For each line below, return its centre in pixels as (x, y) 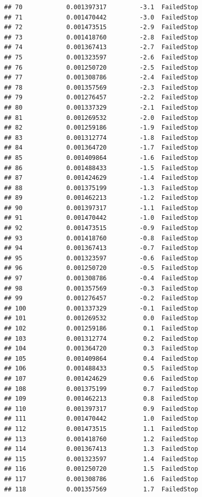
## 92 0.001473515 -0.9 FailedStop (101, 228)
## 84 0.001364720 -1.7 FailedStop (101, 148)
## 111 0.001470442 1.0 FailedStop (101, 419)
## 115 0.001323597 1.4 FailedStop (101, 459)
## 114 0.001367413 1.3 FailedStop (101, 449)
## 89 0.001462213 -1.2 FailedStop (101, 198)
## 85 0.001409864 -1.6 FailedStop (101, 158)
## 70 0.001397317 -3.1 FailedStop (101, 7)
